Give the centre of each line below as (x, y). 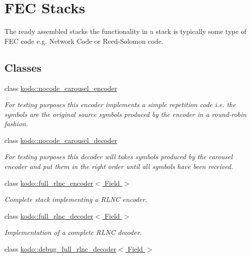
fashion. (16, 124)
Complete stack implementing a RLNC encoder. (76, 199)
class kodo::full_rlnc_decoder (49, 215)
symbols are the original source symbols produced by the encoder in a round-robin (125, 114)
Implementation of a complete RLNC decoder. (73, 232)
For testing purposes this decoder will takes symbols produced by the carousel (119, 157)
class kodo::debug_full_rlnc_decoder (61, 249)
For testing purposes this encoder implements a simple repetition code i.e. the (120, 104)
